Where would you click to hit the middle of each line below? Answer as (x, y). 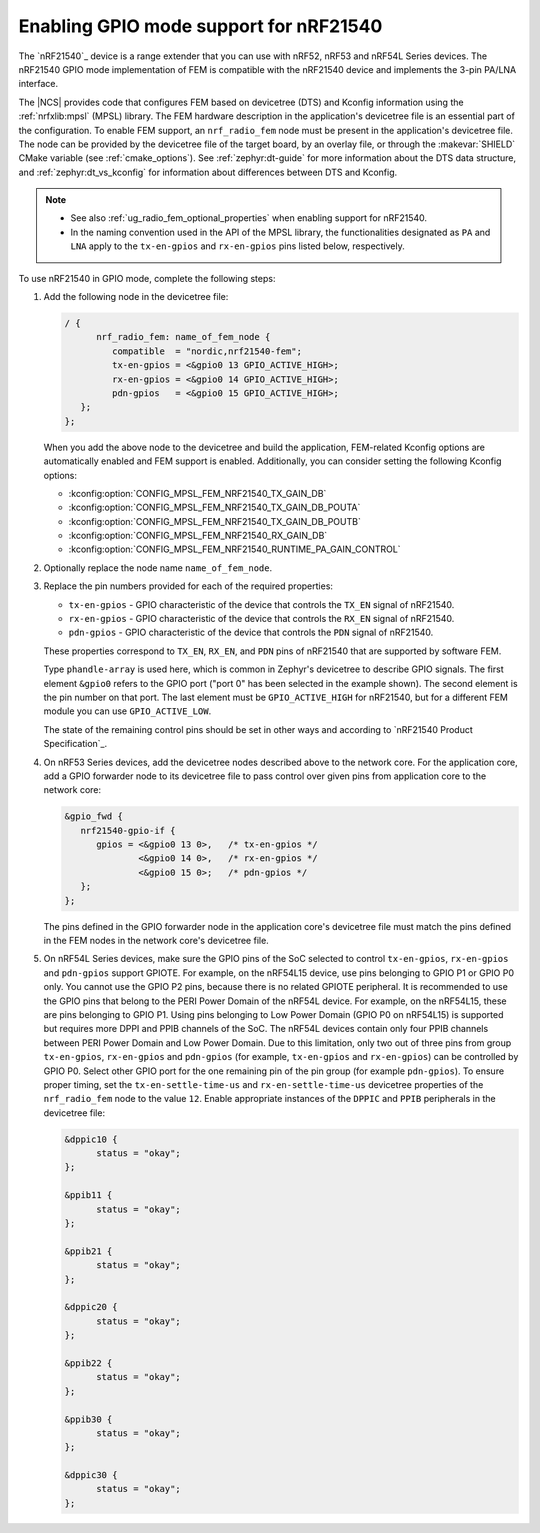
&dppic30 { (91, 1475)
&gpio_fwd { (94, 816)
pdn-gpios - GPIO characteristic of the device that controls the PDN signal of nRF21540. (251, 632)
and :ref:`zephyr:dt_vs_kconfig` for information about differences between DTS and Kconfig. (208, 172)
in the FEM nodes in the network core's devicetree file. (156, 941)
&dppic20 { (91, 1307)
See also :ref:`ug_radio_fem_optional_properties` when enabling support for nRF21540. (249, 218)
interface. (38, 84)
